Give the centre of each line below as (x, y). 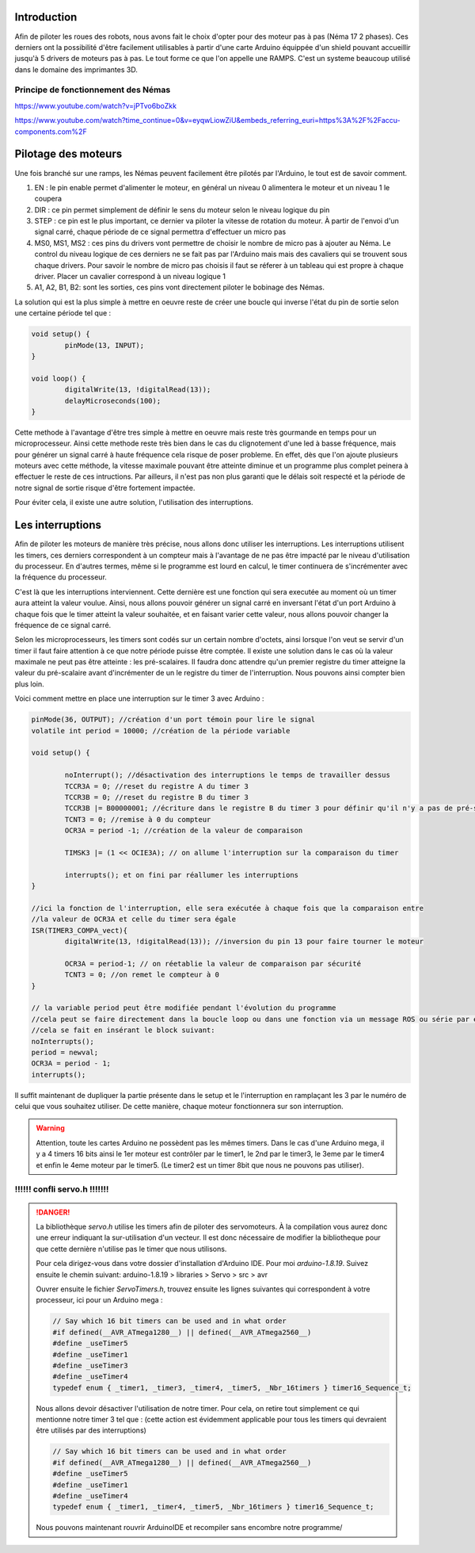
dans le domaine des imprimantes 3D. (76, 69)
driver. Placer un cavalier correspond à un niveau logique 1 (130, 277)
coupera (48, 199)
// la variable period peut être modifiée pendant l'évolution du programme (184, 1008)
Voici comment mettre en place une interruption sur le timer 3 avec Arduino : (139, 698)
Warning (50, 1128)
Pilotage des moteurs (68, 154)
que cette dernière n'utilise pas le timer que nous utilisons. (131, 1249)
